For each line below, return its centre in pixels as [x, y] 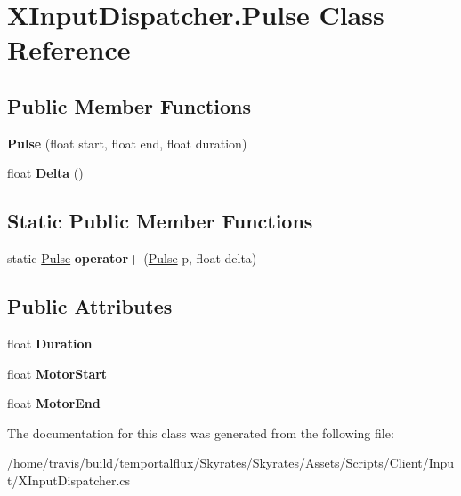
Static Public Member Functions [160, 221]
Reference [69, 49]
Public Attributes [90, 306]
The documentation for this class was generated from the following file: [201, 432]
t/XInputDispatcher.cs [69, 480]
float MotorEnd [54, 403]
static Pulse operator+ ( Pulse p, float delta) [132, 258]
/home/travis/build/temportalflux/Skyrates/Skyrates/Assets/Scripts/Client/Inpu [231, 463]
